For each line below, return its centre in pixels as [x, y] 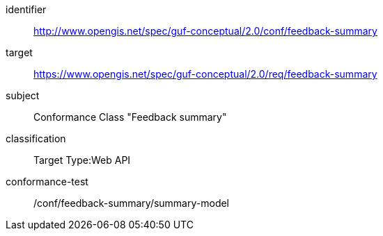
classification [36, 138]
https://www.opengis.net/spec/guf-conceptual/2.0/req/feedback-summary [205, 74]
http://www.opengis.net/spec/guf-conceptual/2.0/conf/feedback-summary [205, 31]
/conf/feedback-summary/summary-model [132, 203]
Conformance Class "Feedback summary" [130, 117]
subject [23, 95]
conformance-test [47, 182]
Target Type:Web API [82, 160]
